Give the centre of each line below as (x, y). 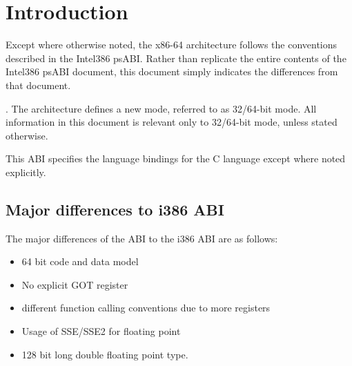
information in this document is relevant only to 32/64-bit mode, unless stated (172, 122)
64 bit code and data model (80, 261)
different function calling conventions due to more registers (146, 308)
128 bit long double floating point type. (105, 354)
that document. (38, 85)
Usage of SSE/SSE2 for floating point (101, 331)
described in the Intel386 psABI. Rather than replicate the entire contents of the (176, 58)
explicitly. (26, 172)
